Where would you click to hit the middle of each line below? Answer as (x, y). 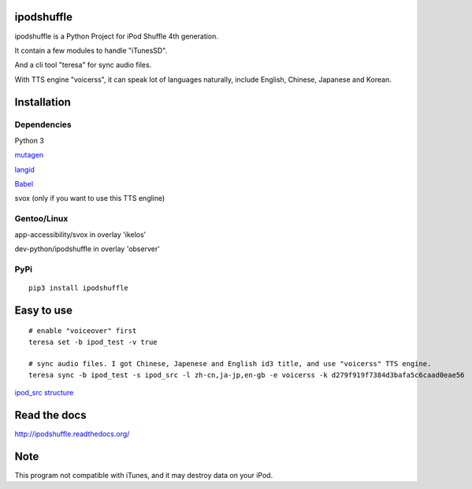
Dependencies (43, 124)
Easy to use (44, 310)
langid (25, 169)
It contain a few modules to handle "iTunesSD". (91, 50)
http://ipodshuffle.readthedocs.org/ (72, 434)
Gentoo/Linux (41, 219)
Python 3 (30, 140)
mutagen (29, 155)
